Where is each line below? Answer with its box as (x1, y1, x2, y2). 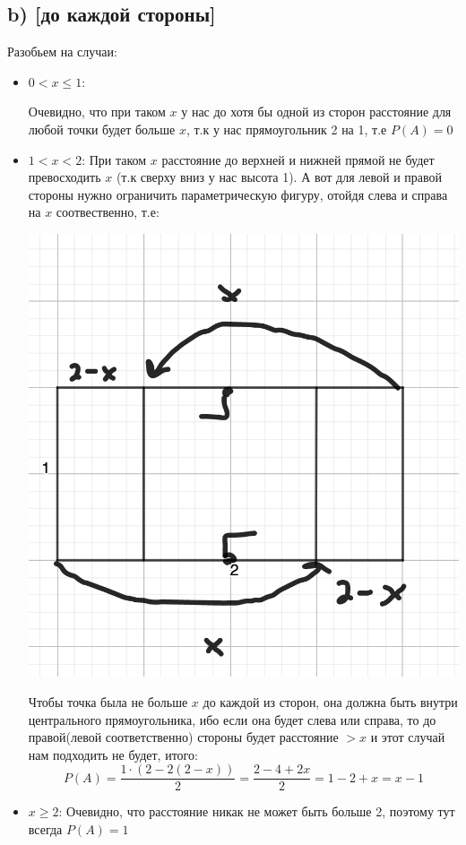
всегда (28, 820, 63, 839)
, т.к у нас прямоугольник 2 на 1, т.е (186, 119, 387, 138)
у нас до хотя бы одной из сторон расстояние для (181, 102, 452, 121)
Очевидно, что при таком (28, 102, 166, 121)
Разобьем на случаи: (7, 42, 117, 61)
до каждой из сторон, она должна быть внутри (203, 693, 458, 711)
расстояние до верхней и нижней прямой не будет (161, 150, 435, 168)
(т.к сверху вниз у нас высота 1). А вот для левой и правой (116, 168, 443, 186)
